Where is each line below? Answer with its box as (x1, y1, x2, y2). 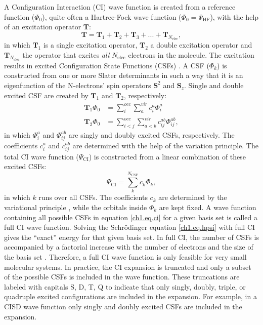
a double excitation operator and (150, 39, 252, 50)
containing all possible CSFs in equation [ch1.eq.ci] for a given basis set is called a (4, 212, 257, 222)
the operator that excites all (22, 49, 110, 60)
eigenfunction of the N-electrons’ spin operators (4, 79, 151, 90)
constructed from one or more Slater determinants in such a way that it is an (4, 70, 243, 80)
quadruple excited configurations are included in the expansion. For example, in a (4, 291, 257, 302)
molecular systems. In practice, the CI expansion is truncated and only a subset (4, 261, 251, 272)
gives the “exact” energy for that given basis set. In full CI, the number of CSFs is (4, 231, 259, 242)
